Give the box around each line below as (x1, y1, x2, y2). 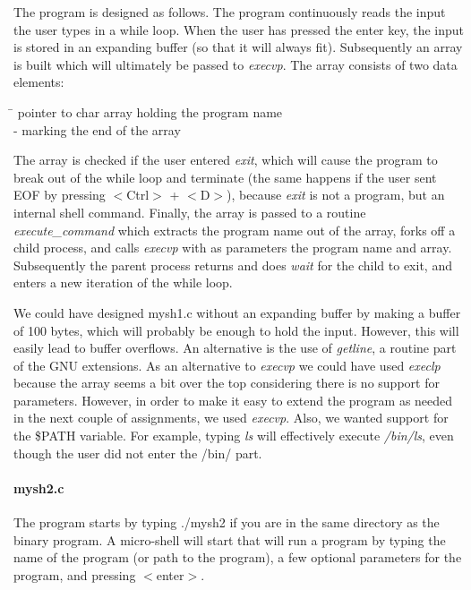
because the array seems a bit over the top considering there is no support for (13, 373, 440, 392)
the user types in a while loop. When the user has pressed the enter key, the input (13, 20, 465, 38)
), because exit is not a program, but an (227, 185, 445, 204)
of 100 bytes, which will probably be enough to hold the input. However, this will (13, 321, 459, 339)
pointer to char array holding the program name (17, 102, 283, 121)
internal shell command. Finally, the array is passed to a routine (13, 202, 366, 221)
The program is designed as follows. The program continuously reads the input (13, 3, 446, 21)
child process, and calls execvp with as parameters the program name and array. (13, 238, 452, 257)
